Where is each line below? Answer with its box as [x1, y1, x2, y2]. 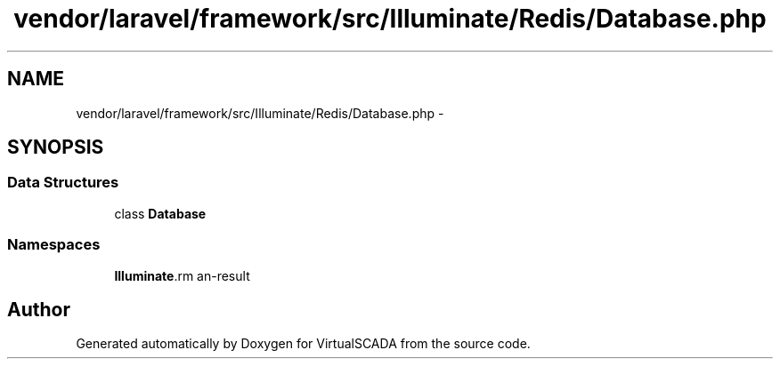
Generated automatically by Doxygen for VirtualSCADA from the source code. [76, 336, 531, 352]
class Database [114, 205, 207, 221]
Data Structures [7, 173, 119, 192]
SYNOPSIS [7, 136, 104, 159]
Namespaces [7, 235, 101, 254]
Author [7, 298, 70, 321]
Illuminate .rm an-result [114, 267, 250, 283]
